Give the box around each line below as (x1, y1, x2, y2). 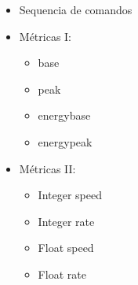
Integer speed (38, 187, 102, 203)
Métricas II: (19, 160, 76, 176)
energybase (38, 107, 91, 124)
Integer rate (38, 213, 95, 229)
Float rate (38, 265, 86, 282)
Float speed (38, 239, 94, 256)
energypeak (38, 133, 93, 150)
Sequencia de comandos (19, 2, 133, 17)
